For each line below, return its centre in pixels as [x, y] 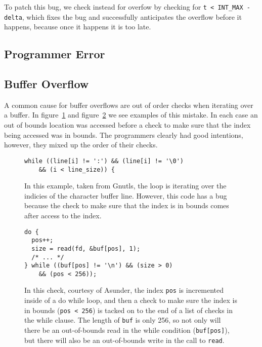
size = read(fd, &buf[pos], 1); [86, 248]
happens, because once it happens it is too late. [78, 27]
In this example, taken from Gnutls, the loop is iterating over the [125, 186]
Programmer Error [55, 54]
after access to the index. [63, 215]
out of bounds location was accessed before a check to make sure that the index [127, 125]
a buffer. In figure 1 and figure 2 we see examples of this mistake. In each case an [131, 115]
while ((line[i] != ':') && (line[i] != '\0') [104, 161]
